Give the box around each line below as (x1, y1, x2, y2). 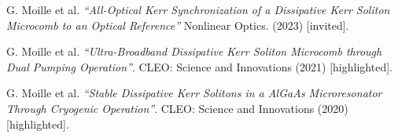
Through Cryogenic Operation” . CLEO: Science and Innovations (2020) (6, 100, 348, 116)
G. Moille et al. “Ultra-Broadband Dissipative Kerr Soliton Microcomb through (6, 43, 382, 60)
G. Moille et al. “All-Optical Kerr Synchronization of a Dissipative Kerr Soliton (6, 2, 390, 17)
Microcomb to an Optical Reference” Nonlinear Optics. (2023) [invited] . (6, 16, 349, 33)
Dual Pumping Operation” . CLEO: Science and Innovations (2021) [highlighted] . (6, 58, 392, 74)
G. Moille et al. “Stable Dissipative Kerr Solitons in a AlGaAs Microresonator (6, 85, 382, 101)
